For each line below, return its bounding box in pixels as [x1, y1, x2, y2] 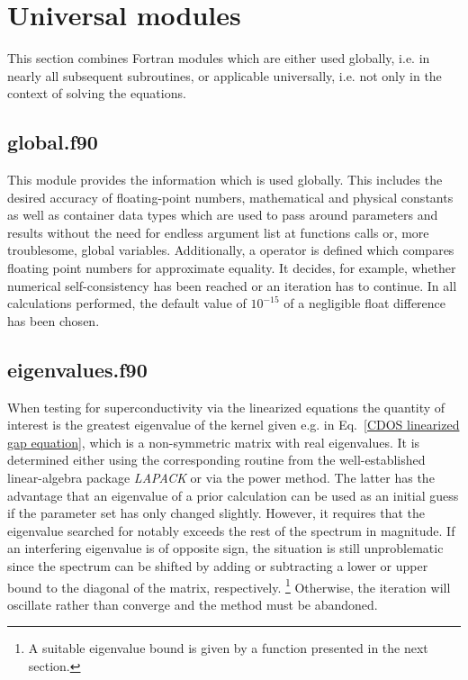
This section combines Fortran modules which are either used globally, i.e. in [7, 49, 430, 68]
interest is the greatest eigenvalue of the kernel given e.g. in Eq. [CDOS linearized [7, 415, 460, 434]
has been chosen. [7, 311, 100, 330]
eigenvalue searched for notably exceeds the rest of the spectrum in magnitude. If [7, 521, 455, 539]
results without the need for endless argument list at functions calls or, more [7, 222, 429, 241]
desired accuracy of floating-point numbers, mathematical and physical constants [7, 187, 454, 206]
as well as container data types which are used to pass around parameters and [7, 205, 438, 224]
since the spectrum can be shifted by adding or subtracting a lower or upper [7, 557, 428, 575]
